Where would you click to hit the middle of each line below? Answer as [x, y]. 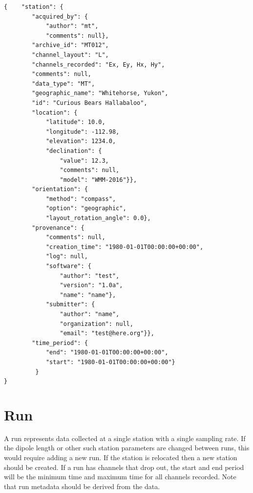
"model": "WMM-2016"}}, [98, 180]
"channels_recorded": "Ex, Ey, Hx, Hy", [98, 64]
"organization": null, [96, 324]
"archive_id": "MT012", [70, 45]
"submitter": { [70, 305]
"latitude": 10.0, [75, 122]
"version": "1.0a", [91, 285]
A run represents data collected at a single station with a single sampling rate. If [125, 438]
